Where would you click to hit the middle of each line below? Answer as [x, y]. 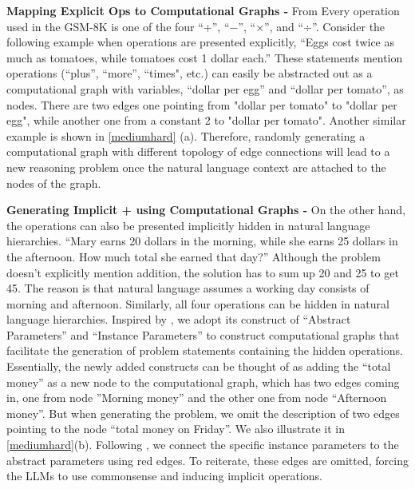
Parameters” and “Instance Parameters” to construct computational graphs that [203, 334]
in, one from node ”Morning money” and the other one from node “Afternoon [197, 398]
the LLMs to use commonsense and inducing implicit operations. [164, 476]
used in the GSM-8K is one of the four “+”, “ [118, 26]
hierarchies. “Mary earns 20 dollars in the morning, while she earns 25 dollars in [202, 241]
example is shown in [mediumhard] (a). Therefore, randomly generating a [186, 135]
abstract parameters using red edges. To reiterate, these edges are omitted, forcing [207, 460]
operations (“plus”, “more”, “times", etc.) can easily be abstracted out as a [190, 73]
